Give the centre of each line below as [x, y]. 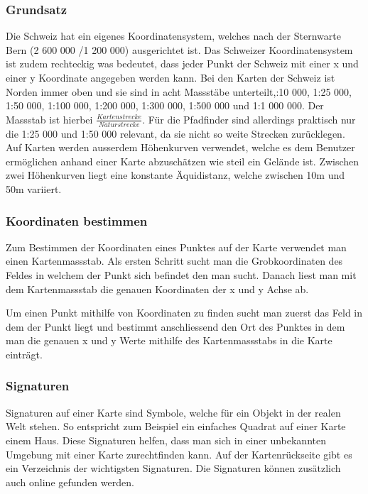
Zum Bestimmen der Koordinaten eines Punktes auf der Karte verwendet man [176, 247]
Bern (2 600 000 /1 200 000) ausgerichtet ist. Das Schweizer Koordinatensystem [179, 49]
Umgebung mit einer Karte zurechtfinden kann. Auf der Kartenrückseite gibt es [179, 454]
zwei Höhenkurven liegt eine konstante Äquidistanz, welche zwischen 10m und [175, 175]
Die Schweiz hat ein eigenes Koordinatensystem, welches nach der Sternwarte [173, 36]
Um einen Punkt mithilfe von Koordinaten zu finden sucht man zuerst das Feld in [184, 313]
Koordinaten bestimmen [77, 220]
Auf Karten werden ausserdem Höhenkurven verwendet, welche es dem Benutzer [180, 147]
